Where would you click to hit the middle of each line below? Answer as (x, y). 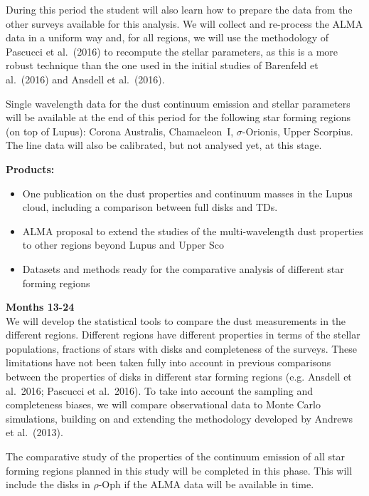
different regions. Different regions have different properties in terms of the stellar (183, 335)
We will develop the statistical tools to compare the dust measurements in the (176, 320)
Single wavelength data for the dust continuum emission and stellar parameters (178, 103)
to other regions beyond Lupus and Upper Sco (123, 245)
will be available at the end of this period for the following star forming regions (178, 117)
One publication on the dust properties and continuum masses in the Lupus (187, 193)
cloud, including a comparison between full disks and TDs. (150, 207)
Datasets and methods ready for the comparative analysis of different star (183, 268)
